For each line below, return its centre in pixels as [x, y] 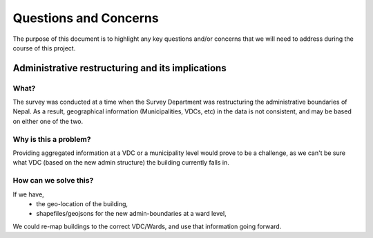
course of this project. [44, 48]
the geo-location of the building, [82, 203]
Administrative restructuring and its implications [120, 68]
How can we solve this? [53, 181]
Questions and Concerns [86, 18]
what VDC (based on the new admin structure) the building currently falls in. [121, 163]
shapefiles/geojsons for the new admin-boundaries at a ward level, [132, 214]
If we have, [28, 194]
